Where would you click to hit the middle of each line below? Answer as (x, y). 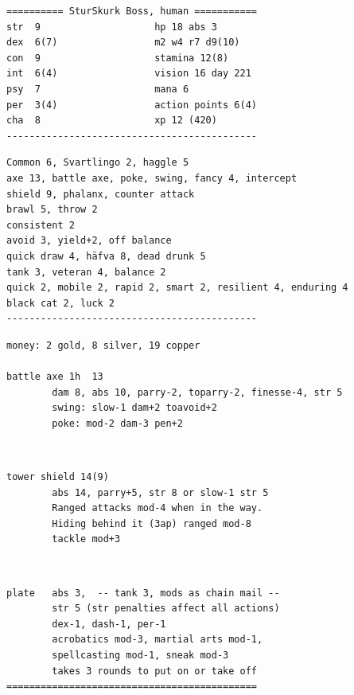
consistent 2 (41, 225)
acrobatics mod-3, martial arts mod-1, (158, 640)
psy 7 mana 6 (98, 89)
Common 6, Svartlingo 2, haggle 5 (98, 163)
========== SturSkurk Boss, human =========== (132, 11)
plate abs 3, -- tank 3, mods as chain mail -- (143, 593)
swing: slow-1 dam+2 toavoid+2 (134, 408)
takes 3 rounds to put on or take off (154, 671)
